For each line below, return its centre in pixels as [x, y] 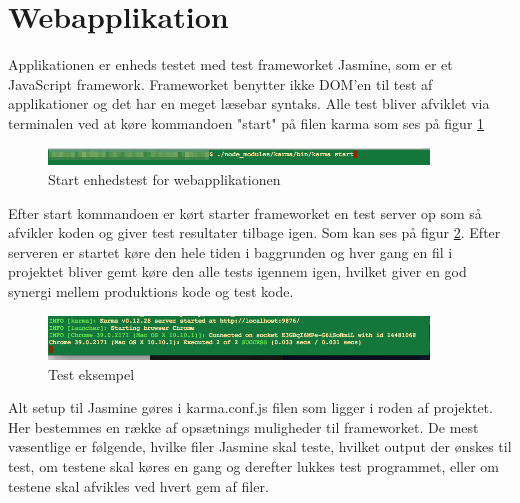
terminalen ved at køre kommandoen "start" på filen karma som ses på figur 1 [246, 122]
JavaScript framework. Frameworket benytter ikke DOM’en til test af [220, 83]
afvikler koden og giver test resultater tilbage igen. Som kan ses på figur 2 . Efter [254, 232]
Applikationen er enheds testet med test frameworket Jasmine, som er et [230, 64]
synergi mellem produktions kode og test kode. [151, 290]
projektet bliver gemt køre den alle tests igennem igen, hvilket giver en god [237, 271]
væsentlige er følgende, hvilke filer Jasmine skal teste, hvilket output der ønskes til [260, 446]
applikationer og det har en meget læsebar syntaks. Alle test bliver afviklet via [249, 103]
